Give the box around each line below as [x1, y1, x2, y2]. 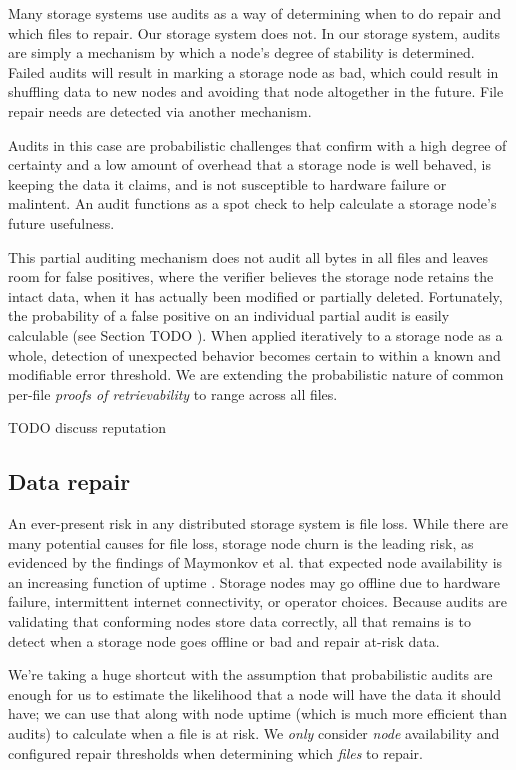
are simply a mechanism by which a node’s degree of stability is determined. [8, 42, 475, 63]
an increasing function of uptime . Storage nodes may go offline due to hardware [8, 571, 500, 592]
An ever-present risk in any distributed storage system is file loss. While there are [8, 513, 508, 534]
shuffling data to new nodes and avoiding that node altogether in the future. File [8, 81, 504, 102]
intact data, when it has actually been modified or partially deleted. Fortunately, [8, 285, 503, 306]
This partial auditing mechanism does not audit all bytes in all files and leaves [8, 246, 489, 267]
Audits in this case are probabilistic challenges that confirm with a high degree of [8, 134, 507, 155]
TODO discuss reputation [8, 417, 166, 438]
